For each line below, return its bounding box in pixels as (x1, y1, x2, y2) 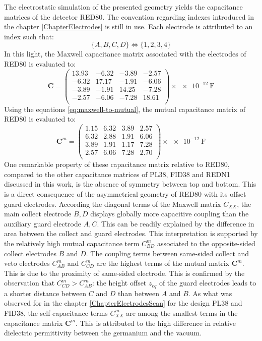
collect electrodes (4, 248, 56, 258)
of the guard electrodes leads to (159, 277, 256, 288)
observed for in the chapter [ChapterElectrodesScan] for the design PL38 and (4, 298, 242, 308)
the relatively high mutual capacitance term (4, 238, 140, 248)
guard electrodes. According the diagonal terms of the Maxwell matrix (4, 198, 221, 209)
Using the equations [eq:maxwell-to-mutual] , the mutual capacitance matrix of (4, 103, 245, 114)
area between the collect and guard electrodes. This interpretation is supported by (4, 228, 258, 239)
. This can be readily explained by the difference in (97, 218, 254, 229)
